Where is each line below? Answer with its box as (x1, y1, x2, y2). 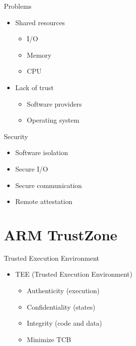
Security (4, 131, 28, 141)
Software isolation (15, 147, 68, 157)
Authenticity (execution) (27, 285, 100, 296)
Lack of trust (15, 82, 54, 92)
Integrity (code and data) (27, 318, 102, 328)
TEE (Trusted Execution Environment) (15, 269, 133, 279)
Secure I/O (15, 163, 48, 173)
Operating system (27, 115, 79, 125)
